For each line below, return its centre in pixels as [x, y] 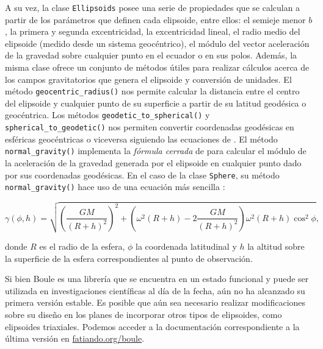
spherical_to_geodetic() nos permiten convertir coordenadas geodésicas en [150, 127]
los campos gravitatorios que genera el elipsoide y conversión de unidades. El [148, 79]
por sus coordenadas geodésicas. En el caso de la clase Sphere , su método [142, 174]
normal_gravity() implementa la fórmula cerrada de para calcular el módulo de [156, 151]
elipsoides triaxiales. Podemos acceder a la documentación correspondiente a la [152, 326]
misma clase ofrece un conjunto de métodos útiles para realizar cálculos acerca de [157, 67]
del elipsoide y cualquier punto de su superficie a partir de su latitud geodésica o [156, 103]
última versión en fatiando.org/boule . [75, 338]
